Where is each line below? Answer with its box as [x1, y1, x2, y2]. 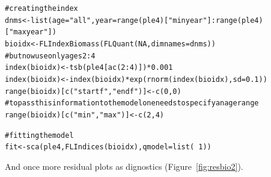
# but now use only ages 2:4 [5, 51, 96, 60]
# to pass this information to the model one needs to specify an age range [5, 99, 259, 108]
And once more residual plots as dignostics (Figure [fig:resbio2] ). [5, 160, 243, 172]
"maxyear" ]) [9, 28, 56, 37]
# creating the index [5, 4, 78, 13]
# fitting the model [5, 131, 74, 140]
